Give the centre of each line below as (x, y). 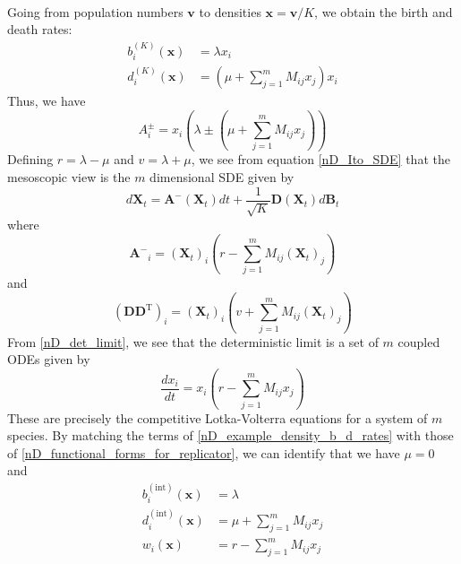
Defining (30, 159)
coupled (419, 341)
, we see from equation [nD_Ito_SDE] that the (320, 159)
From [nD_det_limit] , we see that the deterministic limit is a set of (193, 341)
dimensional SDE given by (222, 177)
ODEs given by (49, 359)
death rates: (40, 29)
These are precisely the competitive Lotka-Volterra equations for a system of (218, 417)
